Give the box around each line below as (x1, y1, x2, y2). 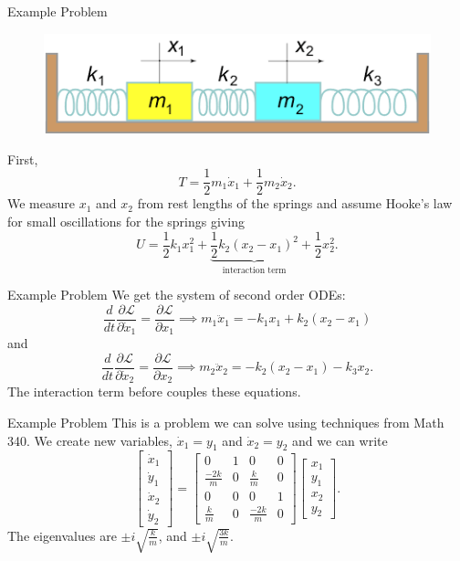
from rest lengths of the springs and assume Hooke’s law (137, 194, 453, 213)
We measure (7, 194, 75, 213)
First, (7, 149, 38, 168)
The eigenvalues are (7, 525, 117, 545)
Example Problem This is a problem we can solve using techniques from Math (7, 412, 444, 431)
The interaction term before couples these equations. (7, 382, 301, 401)
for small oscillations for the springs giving (7, 212, 245, 231)
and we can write (292, 430, 388, 450)
